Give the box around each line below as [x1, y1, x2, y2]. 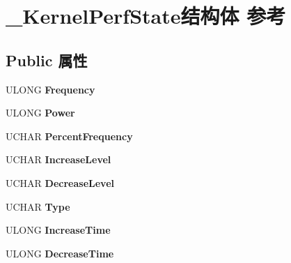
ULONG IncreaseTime [6, 223, 111, 237]
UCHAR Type [6, 199, 70, 213]
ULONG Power [6, 105, 75, 120]
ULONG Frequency [6, 82, 95, 96]
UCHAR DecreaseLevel [6, 175, 114, 190]
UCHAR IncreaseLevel [6, 152, 111, 167]
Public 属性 [6, 49, 88, 70]
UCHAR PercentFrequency [6, 128, 133, 143]
